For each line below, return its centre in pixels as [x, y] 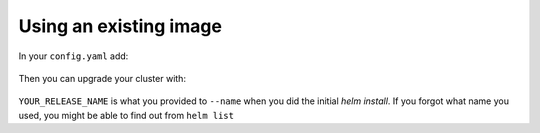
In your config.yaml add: [73, 56]
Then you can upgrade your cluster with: [102, 78]
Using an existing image [120, 26]
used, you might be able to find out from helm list [126, 115]
